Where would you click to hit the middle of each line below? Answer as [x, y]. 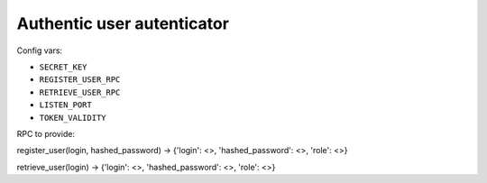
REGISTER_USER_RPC [80, 80]
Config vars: [40, 50]
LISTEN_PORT [65, 105]
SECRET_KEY [63, 67]
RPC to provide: [46, 133]
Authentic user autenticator [123, 23]
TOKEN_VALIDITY [73, 118]
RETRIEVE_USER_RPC [80, 92]
